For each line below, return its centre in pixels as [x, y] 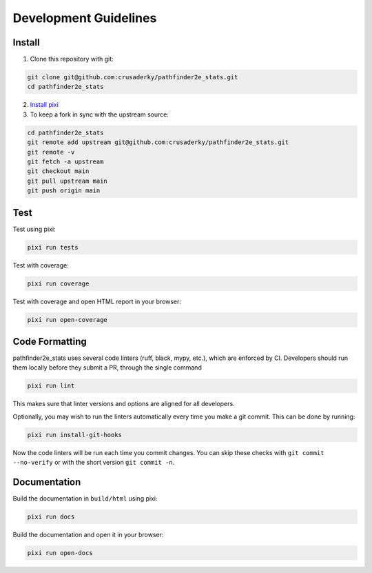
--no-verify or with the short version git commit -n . [94, 463]
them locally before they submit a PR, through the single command [107, 368]
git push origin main [64, 191]
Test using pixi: [34, 229]
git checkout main [58, 171]
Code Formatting [50, 341]
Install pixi [44, 105]
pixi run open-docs [60, 553]
